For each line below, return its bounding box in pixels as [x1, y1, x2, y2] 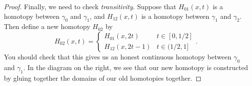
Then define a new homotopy [4, 21, 91, 31]
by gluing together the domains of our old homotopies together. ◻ [4, 72, 202, 83]
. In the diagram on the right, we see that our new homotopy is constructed [23, 62, 248, 72]
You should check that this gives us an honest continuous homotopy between [4, 51, 232, 61]
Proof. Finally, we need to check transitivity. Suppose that [4, 1, 176, 11]
